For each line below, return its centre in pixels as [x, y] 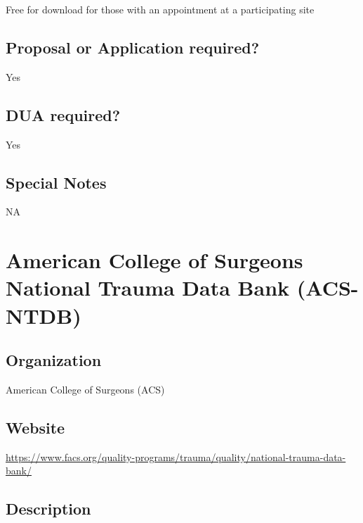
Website [35, 427]
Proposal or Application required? [133, 47]
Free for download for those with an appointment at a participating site [160, 9]
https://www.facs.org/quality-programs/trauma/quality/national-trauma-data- [176, 456]
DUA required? [63, 114]
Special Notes [56, 182]
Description [48, 509]
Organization [54, 360]
